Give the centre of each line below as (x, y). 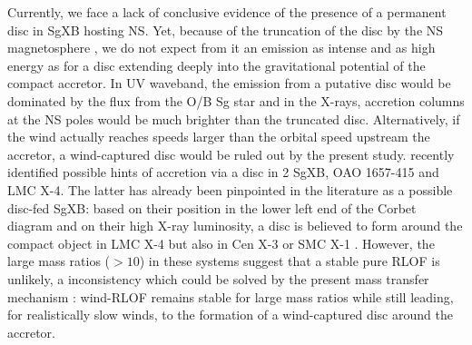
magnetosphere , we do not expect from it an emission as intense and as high (221, 48)
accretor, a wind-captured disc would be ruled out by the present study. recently (231, 154)
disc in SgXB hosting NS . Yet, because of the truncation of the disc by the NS (226, 30)
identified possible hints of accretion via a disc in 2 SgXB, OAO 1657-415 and (223, 172)
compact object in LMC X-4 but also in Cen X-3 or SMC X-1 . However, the (221, 243)
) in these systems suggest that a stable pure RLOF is (290, 261)
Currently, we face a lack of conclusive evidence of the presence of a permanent (227, 12)
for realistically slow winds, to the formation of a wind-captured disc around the (230, 315)
